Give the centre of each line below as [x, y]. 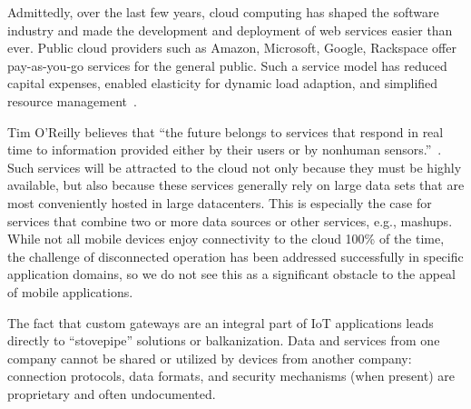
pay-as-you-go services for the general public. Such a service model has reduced [227, 65]
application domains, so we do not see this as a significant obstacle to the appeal [232, 274]
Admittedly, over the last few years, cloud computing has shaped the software [223, 12]
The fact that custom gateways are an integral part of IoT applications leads [221, 322]
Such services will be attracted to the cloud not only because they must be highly [235, 167]
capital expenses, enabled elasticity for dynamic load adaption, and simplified [223, 83]
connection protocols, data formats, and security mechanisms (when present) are [231, 376]
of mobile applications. [70, 291]
